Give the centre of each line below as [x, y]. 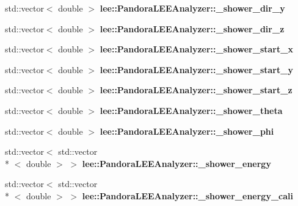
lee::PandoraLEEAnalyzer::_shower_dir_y [192, 8]
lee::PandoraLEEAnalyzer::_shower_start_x [196, 49]
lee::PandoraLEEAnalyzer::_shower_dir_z [192, 28]
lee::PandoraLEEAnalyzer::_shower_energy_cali [187, 195]
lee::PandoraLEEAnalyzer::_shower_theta [191, 110]
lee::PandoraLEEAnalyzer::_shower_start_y [196, 69]
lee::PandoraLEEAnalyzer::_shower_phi [187, 131]
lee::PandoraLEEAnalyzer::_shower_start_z [196, 90]
